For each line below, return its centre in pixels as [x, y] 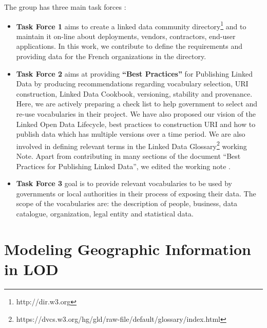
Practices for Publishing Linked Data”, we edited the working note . [123, 166]
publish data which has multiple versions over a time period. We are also [131, 134]
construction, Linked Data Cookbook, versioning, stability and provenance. [134, 93]
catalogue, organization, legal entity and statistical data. [105, 213]
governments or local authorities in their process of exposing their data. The [136, 193]
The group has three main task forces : [65, 7]
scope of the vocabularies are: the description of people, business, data [127, 203]
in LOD [31, 269]
